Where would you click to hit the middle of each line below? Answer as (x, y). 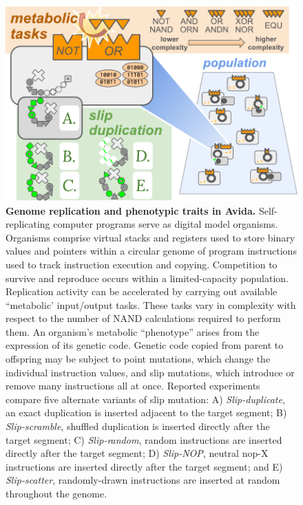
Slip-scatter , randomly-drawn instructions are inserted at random (143, 480)
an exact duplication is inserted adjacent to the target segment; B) (146, 412)
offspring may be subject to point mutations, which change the (138, 359)
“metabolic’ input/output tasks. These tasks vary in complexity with (151, 304)
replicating (28, 224)
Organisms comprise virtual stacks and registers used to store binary (150, 237)
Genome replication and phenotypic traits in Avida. (131, 210)
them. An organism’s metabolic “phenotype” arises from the (133, 331)
